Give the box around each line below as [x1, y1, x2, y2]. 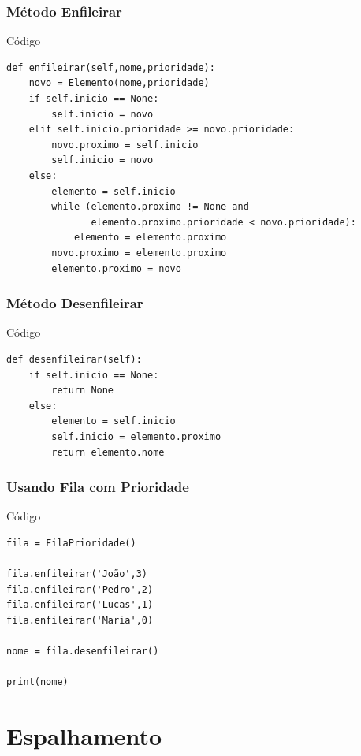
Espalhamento [6, 720, 162, 752]
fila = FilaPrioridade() [6, 537, 136, 549]
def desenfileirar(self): [6, 353, 142, 365]
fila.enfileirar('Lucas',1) [6, 599, 154, 611]
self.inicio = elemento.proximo [51, 430, 221, 442]
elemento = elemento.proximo [73, 232, 227, 244]
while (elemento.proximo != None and [51, 201, 249, 213]
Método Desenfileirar [6, 293, 143, 313]
